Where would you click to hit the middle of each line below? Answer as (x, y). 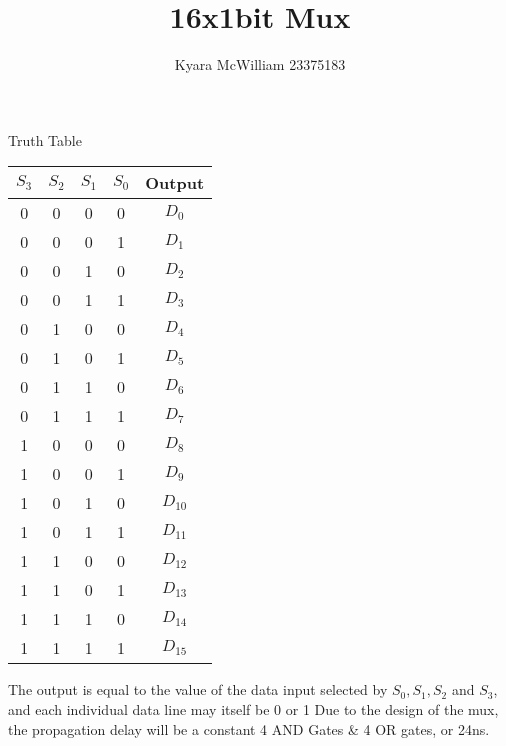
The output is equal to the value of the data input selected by (198, 689)
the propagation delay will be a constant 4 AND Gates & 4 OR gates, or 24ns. (249, 728)
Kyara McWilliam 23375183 (260, 64)
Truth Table (45, 139)
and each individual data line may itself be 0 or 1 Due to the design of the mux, (253, 708)
